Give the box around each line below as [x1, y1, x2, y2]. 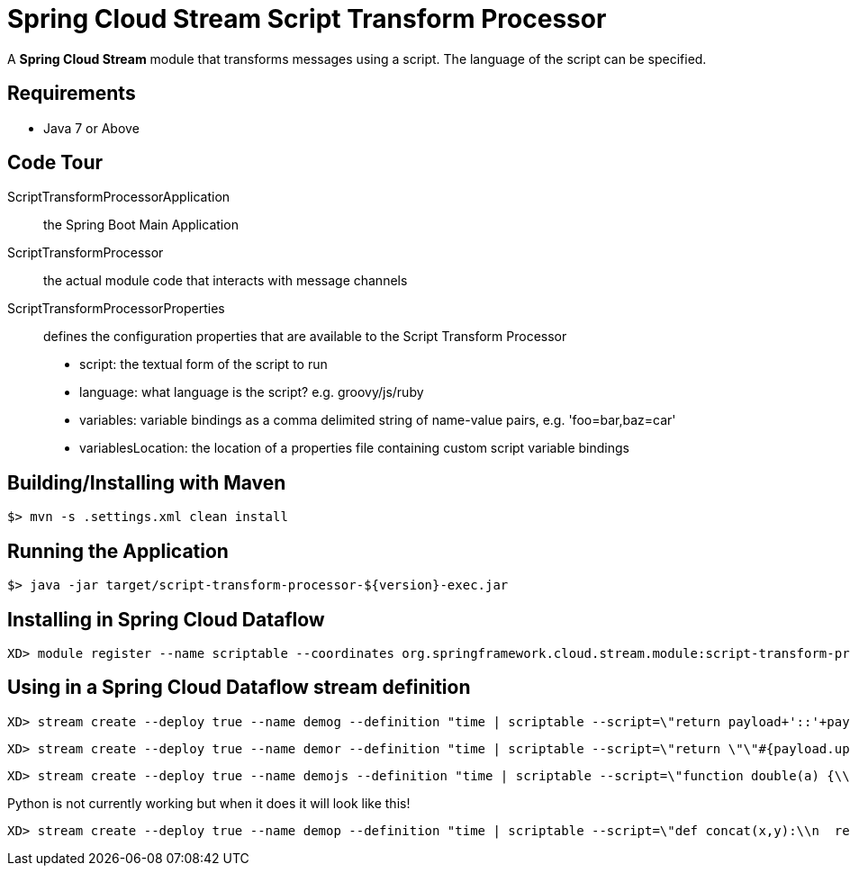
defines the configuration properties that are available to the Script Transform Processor [43, 328, 567, 345]
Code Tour [7, 151, 104, 175]
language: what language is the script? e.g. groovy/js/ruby [79, 384, 424, 400]
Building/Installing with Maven [7, 471, 286, 494]
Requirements [7, 82, 136, 105]
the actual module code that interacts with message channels [43, 273, 408, 289]
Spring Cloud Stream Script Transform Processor [7, 4, 607, 34]
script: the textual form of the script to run [79, 356, 328, 373]
